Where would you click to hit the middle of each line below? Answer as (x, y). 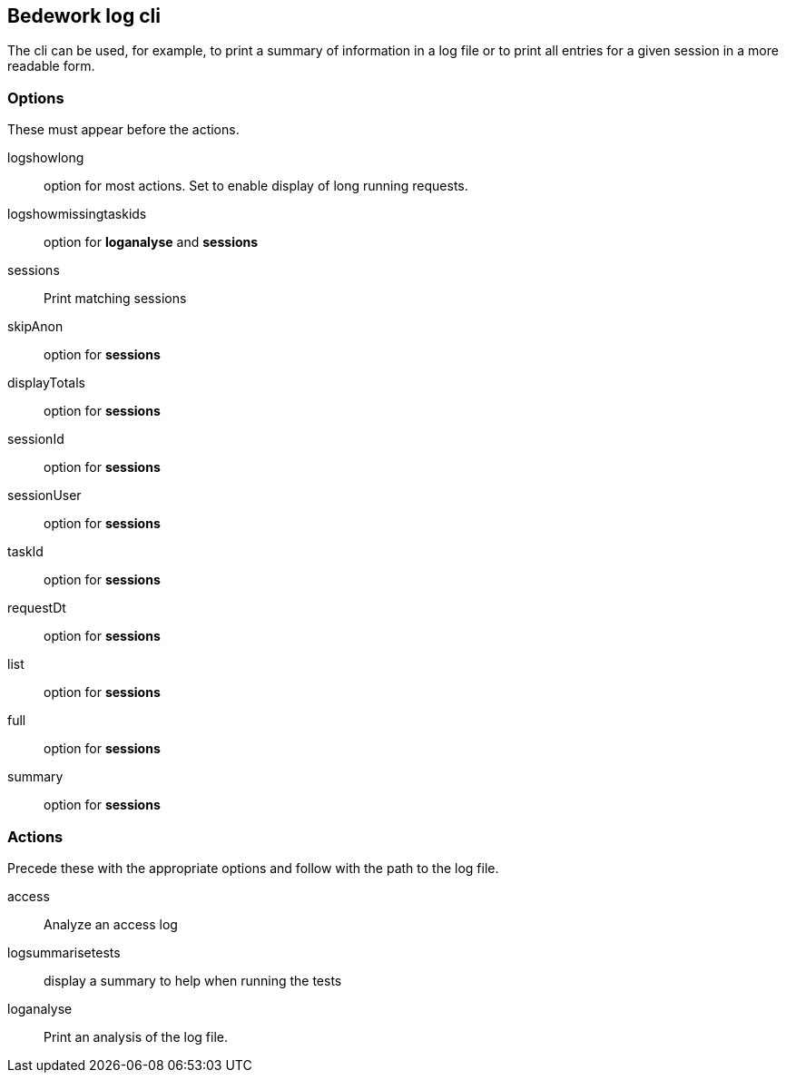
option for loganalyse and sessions (151, 242)
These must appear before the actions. (123, 130)
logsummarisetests (64, 952)
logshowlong (46, 158)
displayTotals (46, 383)
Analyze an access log (111, 924)
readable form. (51, 66)
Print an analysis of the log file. (136, 1036)
